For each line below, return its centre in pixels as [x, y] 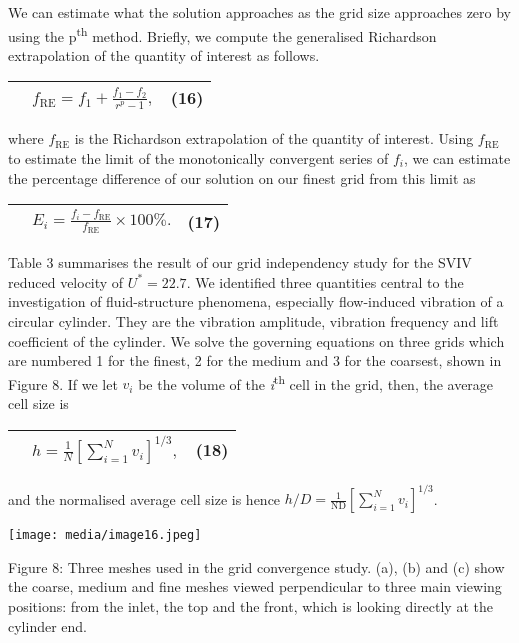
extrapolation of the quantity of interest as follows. [164, 54]
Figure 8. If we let [63, 383]
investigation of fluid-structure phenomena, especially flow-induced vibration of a [256, 301]
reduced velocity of [66, 281]
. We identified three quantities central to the [325, 281]
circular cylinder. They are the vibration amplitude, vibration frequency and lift [253, 320]
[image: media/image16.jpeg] [105, 535]
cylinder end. [48, 625]
